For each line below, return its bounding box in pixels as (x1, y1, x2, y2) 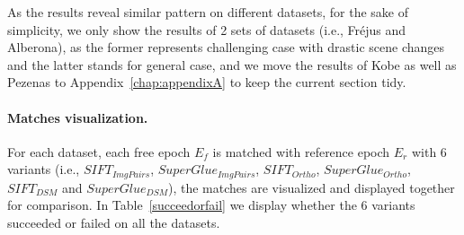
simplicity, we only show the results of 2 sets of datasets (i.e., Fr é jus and (7, 20, 406, 39)
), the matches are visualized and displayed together (168, 178, 455, 196)
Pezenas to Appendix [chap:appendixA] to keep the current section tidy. (7, 73, 406, 91)
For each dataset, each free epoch (7, 142, 191, 161)
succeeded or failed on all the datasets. (7, 213, 220, 231)
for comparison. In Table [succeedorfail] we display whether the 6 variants (7, 196, 415, 214)
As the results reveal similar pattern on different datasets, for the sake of (7, 3, 409, 21)
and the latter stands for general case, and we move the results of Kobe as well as (7, 55, 457, 74)
